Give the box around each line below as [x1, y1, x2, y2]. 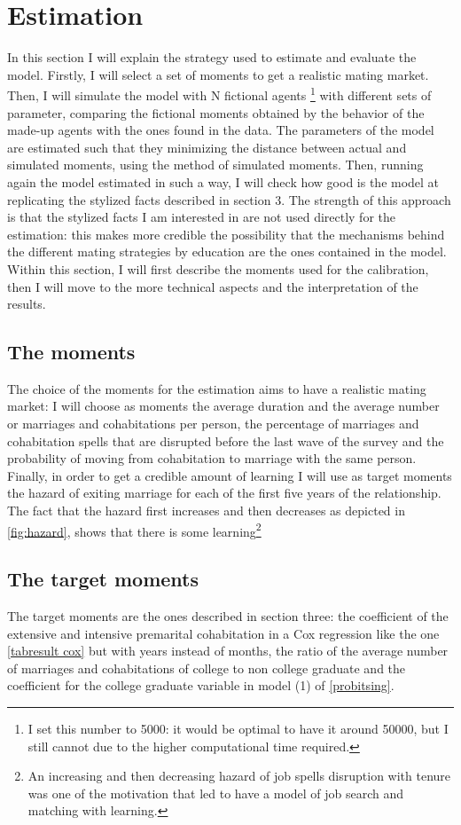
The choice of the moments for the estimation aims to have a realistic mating [7, 379, 426, 397]
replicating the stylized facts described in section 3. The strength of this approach [7, 190, 451, 208]
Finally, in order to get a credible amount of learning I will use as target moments [7, 466, 452, 484]
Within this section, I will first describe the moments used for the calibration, [7, 259, 429, 278]
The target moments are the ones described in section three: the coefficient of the [7, 607, 449, 625]
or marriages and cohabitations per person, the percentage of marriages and [7, 414, 419, 433]
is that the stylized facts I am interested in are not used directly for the [7, 208, 396, 226]
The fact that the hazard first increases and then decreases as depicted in [7, 501, 405, 520]
